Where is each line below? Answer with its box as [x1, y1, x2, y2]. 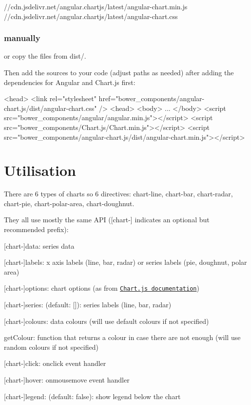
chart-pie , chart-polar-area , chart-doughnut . [4, 198, 135, 208]
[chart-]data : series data [4, 240, 75, 251]
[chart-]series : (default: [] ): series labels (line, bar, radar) [4, 299, 172, 310]
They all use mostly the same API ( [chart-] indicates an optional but [4, 214, 210, 225]
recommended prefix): [4, 224, 69, 234]
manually [4, 32, 40, 44]
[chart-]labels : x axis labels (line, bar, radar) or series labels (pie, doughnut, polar [4, 257, 247, 267]
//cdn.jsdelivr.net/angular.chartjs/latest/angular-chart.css [4, 11, 178, 21]
